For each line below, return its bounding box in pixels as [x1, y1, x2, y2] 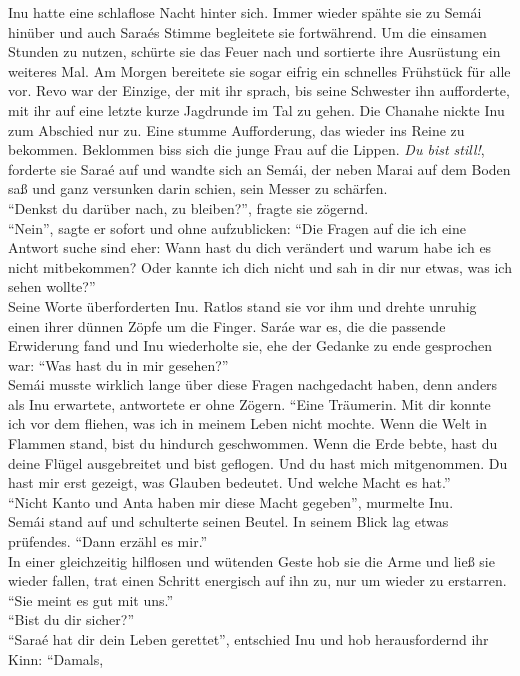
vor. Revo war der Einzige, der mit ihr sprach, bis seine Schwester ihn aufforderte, [8, 80, 510, 101]
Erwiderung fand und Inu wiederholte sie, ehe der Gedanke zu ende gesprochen [8, 335, 493, 356]
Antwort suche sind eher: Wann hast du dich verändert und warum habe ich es [8, 237, 492, 258]
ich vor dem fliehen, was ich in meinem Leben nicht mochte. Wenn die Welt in [8, 413, 487, 434]
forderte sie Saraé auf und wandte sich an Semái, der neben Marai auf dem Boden [8, 158, 511, 179]
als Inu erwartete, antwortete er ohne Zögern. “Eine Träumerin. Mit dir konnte [8, 393, 491, 414]
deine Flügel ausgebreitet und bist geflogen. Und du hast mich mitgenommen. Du [8, 452, 508, 473]
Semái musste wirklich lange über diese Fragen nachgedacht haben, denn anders [8, 374, 498, 395]
